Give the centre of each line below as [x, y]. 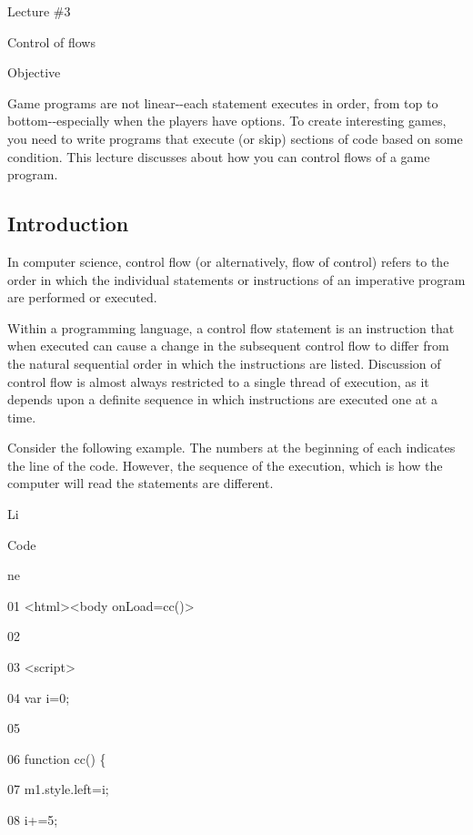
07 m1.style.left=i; [58, 789]
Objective [34, 72]
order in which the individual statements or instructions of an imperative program [236, 279]
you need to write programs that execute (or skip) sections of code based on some [235, 138]
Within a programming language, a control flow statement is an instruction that [231, 327]
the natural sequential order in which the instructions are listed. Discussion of [224, 363]
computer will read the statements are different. [141, 483]
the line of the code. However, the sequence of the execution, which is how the [225, 465]
